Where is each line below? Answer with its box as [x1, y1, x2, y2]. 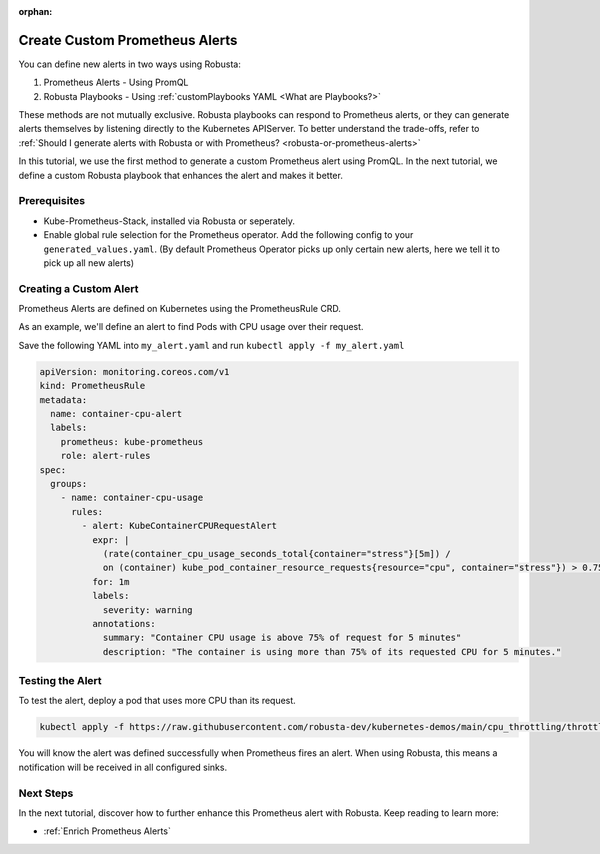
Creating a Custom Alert [18, 281, 139, 295]
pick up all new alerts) [43, 256, 135, 269]
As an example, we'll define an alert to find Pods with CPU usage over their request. [18, 321, 364, 333]
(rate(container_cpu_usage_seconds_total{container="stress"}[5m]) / [102, 548, 452, 559]
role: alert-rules [60, 450, 151, 462]
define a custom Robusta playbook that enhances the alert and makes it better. [18, 169, 344, 181]
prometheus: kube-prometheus [60, 436, 204, 447]
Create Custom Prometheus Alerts [18, 31, 238, 49]
